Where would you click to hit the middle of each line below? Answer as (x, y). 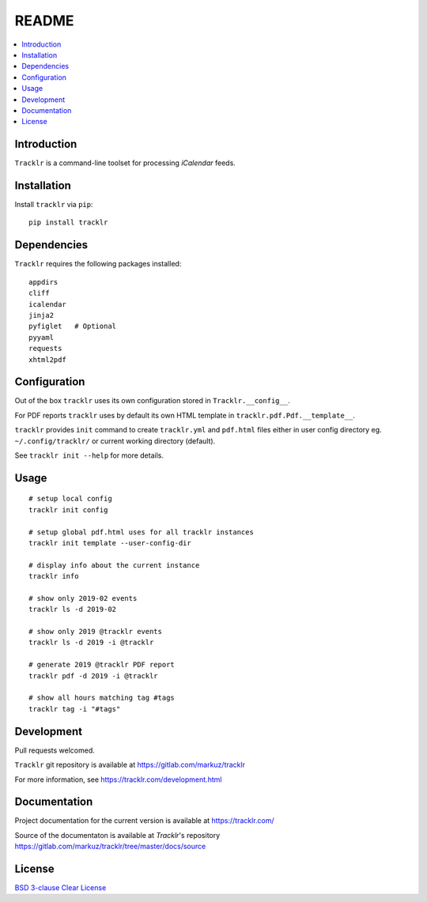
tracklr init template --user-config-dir (110, 543)
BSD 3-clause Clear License (60, 888)
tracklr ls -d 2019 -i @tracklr (91, 643)
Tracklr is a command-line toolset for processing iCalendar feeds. (125, 163)
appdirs (43, 282)
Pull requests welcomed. (55, 750)
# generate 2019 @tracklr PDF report (102, 665)
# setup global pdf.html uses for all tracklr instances (142, 532)
